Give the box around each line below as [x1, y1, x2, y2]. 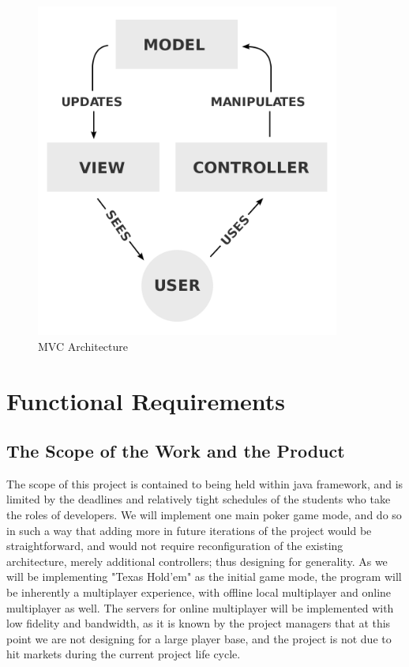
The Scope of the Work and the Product [6, 439, 345, 463]
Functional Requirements [6, 384, 285, 416]
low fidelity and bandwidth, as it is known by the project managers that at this [6, 615, 391, 631]
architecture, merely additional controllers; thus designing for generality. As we [6, 552, 388, 569]
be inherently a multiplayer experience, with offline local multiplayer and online [6, 584, 392, 601]
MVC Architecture [38, 337, 129, 354]
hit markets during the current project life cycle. [6, 646, 241, 662]
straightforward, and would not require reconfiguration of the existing [6, 537, 343, 554]
